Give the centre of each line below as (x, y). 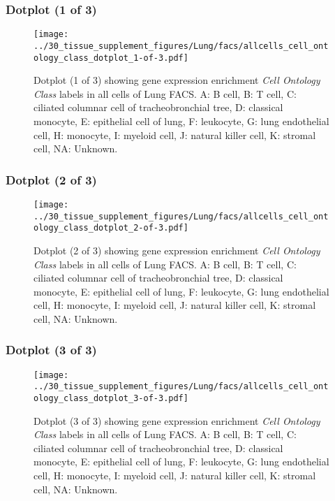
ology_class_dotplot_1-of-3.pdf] (111, 58)
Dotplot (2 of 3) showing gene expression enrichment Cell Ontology (177, 250)
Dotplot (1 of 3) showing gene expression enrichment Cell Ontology (177, 80)
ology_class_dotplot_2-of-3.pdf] (111, 228)
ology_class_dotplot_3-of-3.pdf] (111, 399)
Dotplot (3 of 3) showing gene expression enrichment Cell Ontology (177, 420)
